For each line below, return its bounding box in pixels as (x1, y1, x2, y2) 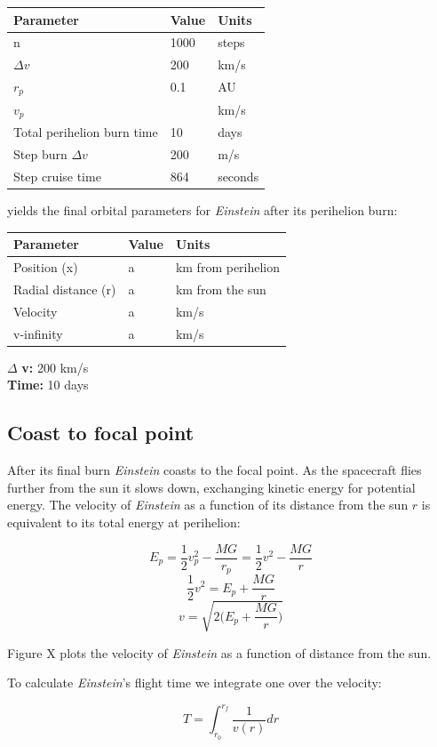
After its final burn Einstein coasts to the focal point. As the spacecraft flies (7, 461, 422, 479)
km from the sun (175, 280, 266, 298)
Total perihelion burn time (13, 123, 158, 141)
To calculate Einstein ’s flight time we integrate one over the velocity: (7, 673, 382, 692)
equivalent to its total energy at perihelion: (7, 512, 241, 531)
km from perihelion (175, 258, 281, 277)
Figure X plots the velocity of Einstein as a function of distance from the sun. (7, 643, 432, 662)
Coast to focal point (7, 419, 195, 446)
